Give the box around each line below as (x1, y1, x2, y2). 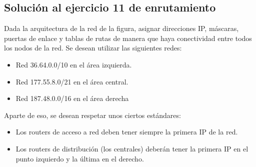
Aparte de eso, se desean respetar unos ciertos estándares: (4, 109, 181, 120)
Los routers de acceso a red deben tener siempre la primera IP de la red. (15, 126, 238, 137)
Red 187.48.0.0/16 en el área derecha (15, 93, 129, 103)
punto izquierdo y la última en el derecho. (15, 153, 144, 163)
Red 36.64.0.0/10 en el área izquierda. (15, 59, 132, 69)
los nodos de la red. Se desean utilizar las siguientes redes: (4, 42, 182, 53)
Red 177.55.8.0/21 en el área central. (15, 76, 128, 86)
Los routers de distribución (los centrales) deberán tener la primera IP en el (15, 143, 248, 153)
